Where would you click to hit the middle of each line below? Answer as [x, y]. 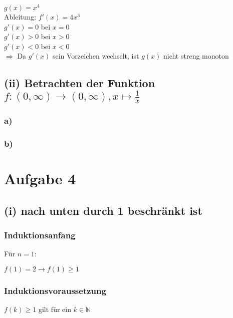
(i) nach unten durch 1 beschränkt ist [103, 210]
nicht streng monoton [196, 56]
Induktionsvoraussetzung [55, 290]
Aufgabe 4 [40, 179]
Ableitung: [20, 17]
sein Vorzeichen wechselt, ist [96, 56]
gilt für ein [55, 309]
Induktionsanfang [40, 235]
